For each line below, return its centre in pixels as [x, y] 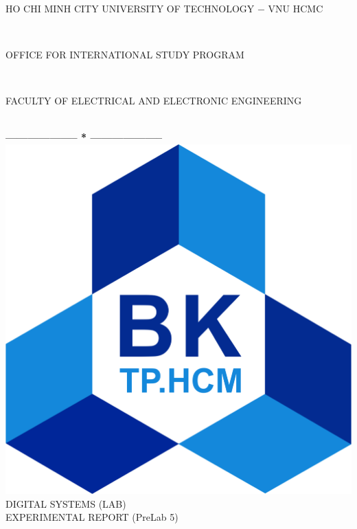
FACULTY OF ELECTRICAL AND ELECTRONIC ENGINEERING [154, 100]
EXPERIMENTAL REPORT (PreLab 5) [92, 517]
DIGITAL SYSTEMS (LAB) [66, 503]
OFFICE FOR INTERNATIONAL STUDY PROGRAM [125, 54]
